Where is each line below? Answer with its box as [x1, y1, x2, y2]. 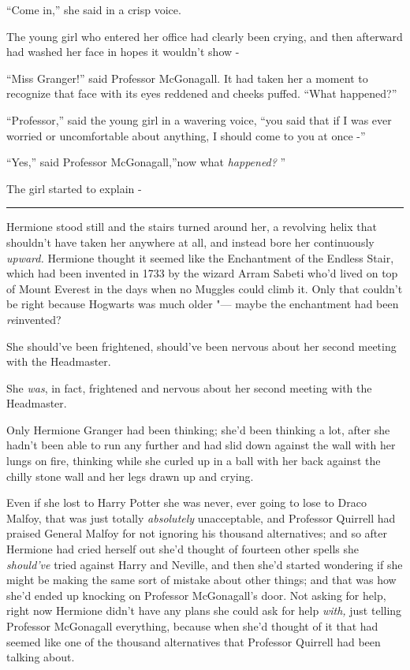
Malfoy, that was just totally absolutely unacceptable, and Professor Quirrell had [6, 509, 396, 526]
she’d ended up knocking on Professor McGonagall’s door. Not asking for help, [6, 586, 386, 603]
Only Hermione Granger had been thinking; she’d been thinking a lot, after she [6, 421, 390, 437]
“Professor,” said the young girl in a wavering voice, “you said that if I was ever [6, 111, 392, 128]
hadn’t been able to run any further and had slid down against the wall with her [6, 437, 396, 453]
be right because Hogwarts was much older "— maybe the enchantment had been [6, 296, 399, 312]
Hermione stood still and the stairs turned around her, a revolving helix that [6, 218, 377, 235]
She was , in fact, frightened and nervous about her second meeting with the [6, 379, 372, 396]
